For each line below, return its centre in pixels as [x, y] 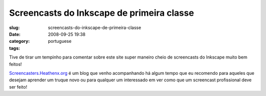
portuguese [60, 41]
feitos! [16, 64]
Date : [15, 34]
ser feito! [18, 87]
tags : [15, 48]
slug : [14, 28]
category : [19, 41]
